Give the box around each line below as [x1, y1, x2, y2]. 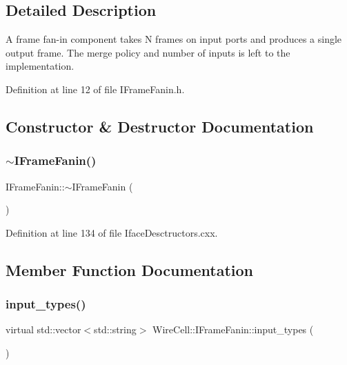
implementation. [6, 59, 75, 73]
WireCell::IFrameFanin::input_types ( [152, 322, 314, 337]
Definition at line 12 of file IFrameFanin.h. [6, 81, 185, 96]
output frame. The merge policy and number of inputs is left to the [6, 45, 290, 59]
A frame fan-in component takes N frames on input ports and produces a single [6, 32, 342, 46]
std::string [94, 322, 137, 337]
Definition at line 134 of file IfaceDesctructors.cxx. [6, 225, 218, 239]
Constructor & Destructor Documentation [6, 115, 314, 137]
